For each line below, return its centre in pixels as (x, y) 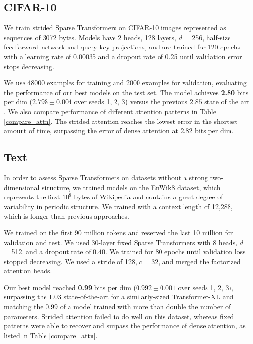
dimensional (22, 187)
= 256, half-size (207, 37)
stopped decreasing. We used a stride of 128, (70, 261)
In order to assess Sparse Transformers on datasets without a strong (106, 177)
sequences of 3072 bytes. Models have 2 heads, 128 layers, (90, 37)
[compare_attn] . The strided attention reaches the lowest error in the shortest (121, 121)
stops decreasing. (29, 66)
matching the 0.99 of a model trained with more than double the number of (117, 307)
